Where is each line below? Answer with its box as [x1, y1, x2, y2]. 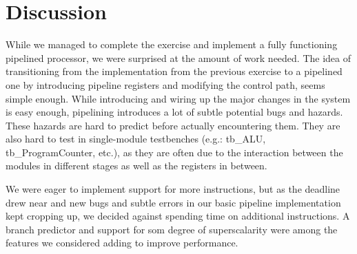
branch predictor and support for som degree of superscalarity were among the [6, 222, 338, 236]
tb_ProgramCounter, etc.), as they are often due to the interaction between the [6, 145, 343, 159]
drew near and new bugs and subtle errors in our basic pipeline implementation [6, 195, 341, 209]
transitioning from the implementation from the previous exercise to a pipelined [6, 64, 343, 78]
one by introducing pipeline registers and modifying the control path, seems [6, 77, 325, 92]
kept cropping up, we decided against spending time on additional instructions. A [6, 209, 350, 223]
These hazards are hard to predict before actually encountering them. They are [6, 118, 340, 132]
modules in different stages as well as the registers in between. [6, 158, 267, 173]
